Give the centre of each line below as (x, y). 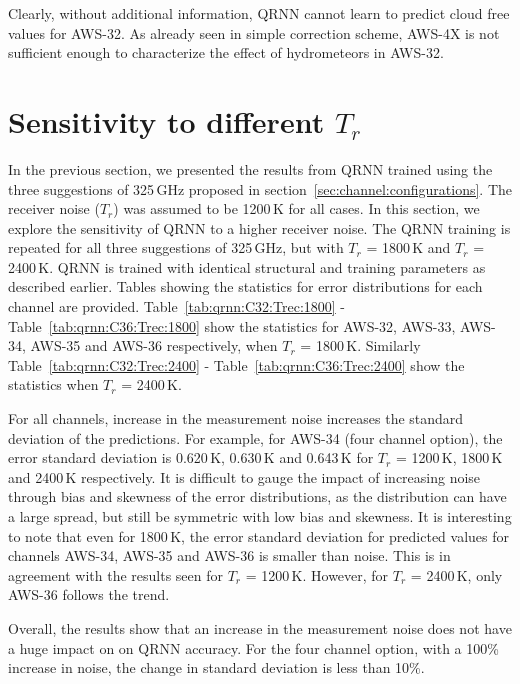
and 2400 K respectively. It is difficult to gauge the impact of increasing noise (244, 476)
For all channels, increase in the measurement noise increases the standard (236, 418)
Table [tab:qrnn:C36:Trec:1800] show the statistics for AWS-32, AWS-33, (232, 325)
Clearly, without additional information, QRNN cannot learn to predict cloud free (259, 13)
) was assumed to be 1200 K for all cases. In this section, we (296, 208)
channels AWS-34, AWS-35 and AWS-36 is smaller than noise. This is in (229, 555)
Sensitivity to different (166, 120)
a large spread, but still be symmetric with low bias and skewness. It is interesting (260, 516)
